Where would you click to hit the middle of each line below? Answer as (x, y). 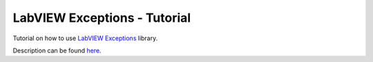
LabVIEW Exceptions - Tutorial (102, 18)
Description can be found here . (57, 50)
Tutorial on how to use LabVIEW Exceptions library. (85, 38)
